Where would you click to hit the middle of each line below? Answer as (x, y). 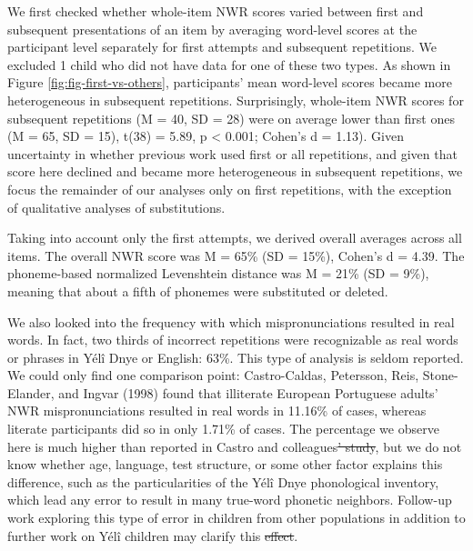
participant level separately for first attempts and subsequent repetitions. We (222, 47)
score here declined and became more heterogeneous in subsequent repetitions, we (235, 171)
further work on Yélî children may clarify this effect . (153, 535)
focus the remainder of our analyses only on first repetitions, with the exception (230, 189)
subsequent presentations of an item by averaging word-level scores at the (212, 29)
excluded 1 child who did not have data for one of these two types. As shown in (229, 64)
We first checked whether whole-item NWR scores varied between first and (216, 11)
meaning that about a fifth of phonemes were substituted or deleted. (198, 291)
